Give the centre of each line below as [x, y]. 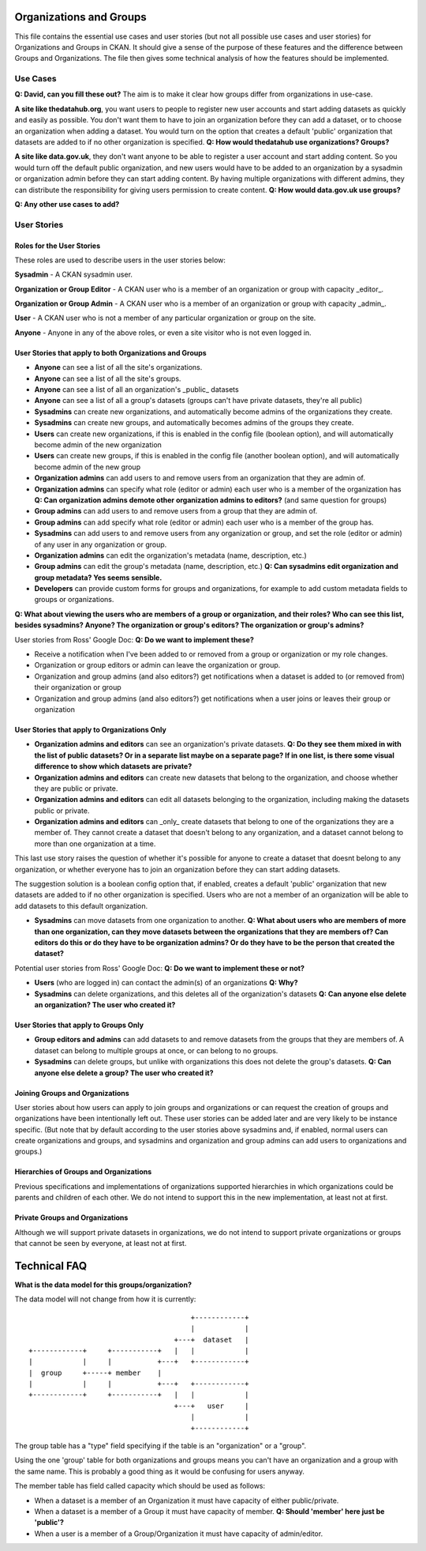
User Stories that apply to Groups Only [79, 1025]
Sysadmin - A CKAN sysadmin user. [74, 275]
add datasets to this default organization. [81, 905]
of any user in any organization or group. [101, 544]
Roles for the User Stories [58, 246]
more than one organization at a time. [95, 843]
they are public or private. [76, 788]
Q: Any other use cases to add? [67, 204]
